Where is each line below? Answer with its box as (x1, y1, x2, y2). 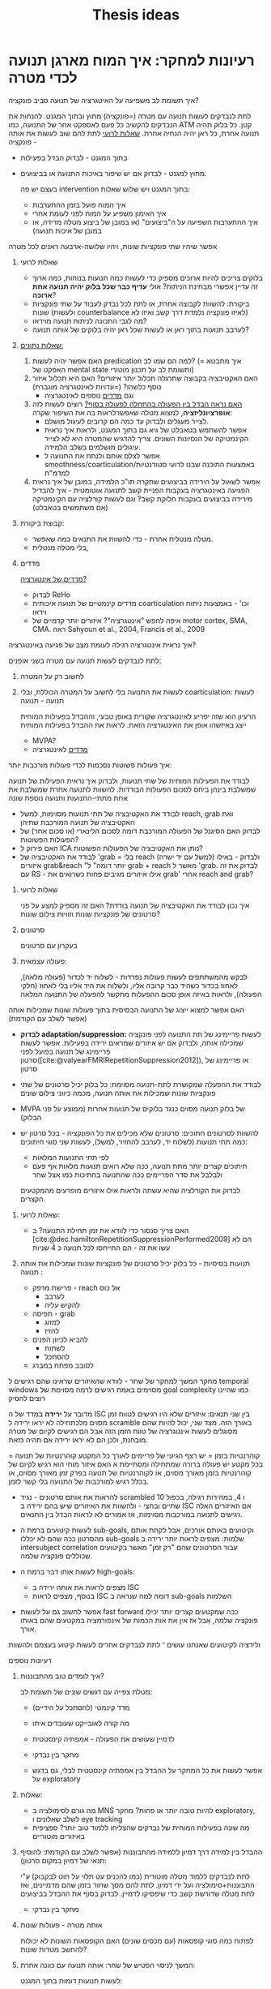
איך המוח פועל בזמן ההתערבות (32, 200, 126, 209)
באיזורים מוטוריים (32, 1831, 85, 1841)
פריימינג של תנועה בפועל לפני (19, 1046, 111, 1056)
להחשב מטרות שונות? (19, 1944, 87, 1954)
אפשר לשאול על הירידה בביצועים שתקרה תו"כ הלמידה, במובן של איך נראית (32, 476, 260, 486)
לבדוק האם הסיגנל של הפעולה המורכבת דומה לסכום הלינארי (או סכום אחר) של (19, 826, 260, 836)
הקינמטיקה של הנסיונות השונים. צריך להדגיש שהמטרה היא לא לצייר (44, 433, 249, 443)
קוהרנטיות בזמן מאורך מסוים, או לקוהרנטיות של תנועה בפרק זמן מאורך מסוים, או (8, 1467, 252, 1477)
